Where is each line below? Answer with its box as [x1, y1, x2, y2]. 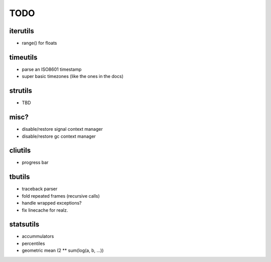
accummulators [22, 233, 54, 239]
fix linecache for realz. [22, 207, 68, 213]
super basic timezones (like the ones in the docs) [22, 73, 124, 79]
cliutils [9, 146, 31, 155]
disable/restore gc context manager [22, 133, 96, 139]
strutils [9, 86, 32, 95]
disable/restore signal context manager [22, 126, 103, 132]
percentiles [22, 240, 45, 246]
